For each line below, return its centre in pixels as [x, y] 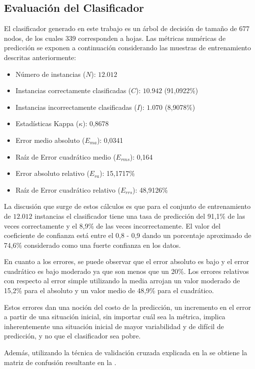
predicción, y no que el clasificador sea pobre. [72, 336]
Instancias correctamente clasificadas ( [73, 90]
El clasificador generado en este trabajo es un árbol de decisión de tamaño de [121, 28]
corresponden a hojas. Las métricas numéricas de [152, 38]
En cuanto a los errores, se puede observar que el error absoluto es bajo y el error [127, 261]
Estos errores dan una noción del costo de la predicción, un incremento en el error [127, 307]
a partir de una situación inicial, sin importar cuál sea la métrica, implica [115, 317]
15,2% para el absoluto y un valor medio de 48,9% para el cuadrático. [109, 290]
